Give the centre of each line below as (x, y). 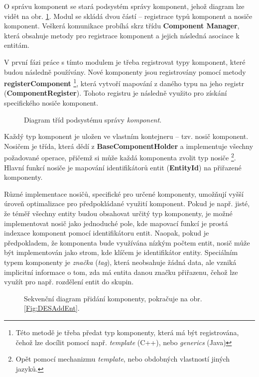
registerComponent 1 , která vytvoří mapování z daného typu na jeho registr (124, 82)
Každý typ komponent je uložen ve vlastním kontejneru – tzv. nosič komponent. (126, 136)
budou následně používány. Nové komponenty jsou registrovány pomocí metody (125, 71)
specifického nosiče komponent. (51, 103)
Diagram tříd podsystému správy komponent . (93, 119)
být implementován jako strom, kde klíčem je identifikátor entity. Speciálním (121, 252)
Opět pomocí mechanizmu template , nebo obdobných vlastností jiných (123, 359)
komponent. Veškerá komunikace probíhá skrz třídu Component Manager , (122, 26)
